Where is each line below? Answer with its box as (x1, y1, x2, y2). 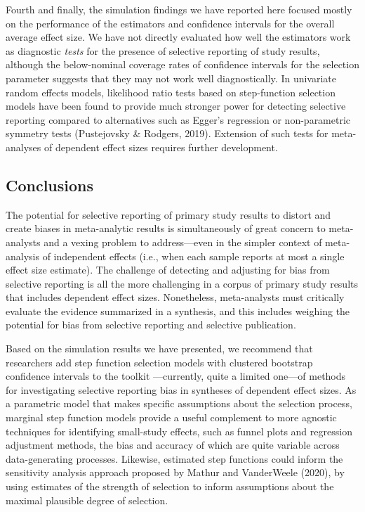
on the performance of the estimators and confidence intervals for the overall (6, 15, 335, 30)
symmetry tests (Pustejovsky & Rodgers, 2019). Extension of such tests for (6, 126, 328, 141)
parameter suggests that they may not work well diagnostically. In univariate (6, 70, 337, 85)
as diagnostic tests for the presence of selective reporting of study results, (6, 43, 320, 58)
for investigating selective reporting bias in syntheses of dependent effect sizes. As (6, 382, 357, 397)
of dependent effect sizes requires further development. (44, 139, 278, 154)
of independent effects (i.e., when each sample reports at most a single (42, 248, 345, 263)
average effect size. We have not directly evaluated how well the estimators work (6, 30, 351, 44)
